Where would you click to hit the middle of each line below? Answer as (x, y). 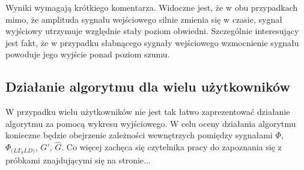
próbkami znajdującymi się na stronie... (78, 160)
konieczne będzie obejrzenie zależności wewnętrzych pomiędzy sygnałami (139, 135)
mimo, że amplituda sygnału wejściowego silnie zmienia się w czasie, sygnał (144, 19)
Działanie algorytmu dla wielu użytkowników (148, 86)
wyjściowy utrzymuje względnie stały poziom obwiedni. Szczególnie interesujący (152, 31)
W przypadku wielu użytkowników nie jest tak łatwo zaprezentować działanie (148, 112)
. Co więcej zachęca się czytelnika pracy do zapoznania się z (172, 147)
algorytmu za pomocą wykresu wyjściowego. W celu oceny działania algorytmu (151, 123)
